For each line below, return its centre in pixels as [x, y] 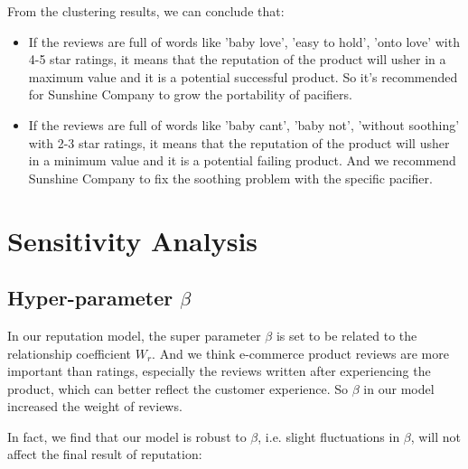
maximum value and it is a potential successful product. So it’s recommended [243, 76]
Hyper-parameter [90, 298]
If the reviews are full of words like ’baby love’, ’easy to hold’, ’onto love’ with [244, 41]
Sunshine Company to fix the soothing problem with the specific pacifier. [230, 178]
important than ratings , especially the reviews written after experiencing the [219, 371]
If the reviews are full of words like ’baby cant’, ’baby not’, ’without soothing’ [244, 124]
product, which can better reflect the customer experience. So [178, 388]
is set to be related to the [346, 335]
